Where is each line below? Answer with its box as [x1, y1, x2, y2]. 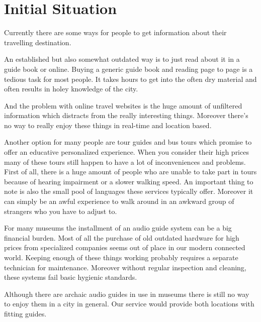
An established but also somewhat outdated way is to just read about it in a [4, 54, 240, 64]
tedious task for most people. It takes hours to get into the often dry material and [4, 73, 257, 84]
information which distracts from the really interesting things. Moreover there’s [4, 110, 248, 121]
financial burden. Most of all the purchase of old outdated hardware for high [4, 232, 239, 243]
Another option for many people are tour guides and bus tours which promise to [4, 137, 252, 147]
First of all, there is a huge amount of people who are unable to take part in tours [4, 166, 257, 177]
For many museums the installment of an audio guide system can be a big [4, 223, 232, 233]
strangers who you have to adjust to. [4, 205, 117, 216]
